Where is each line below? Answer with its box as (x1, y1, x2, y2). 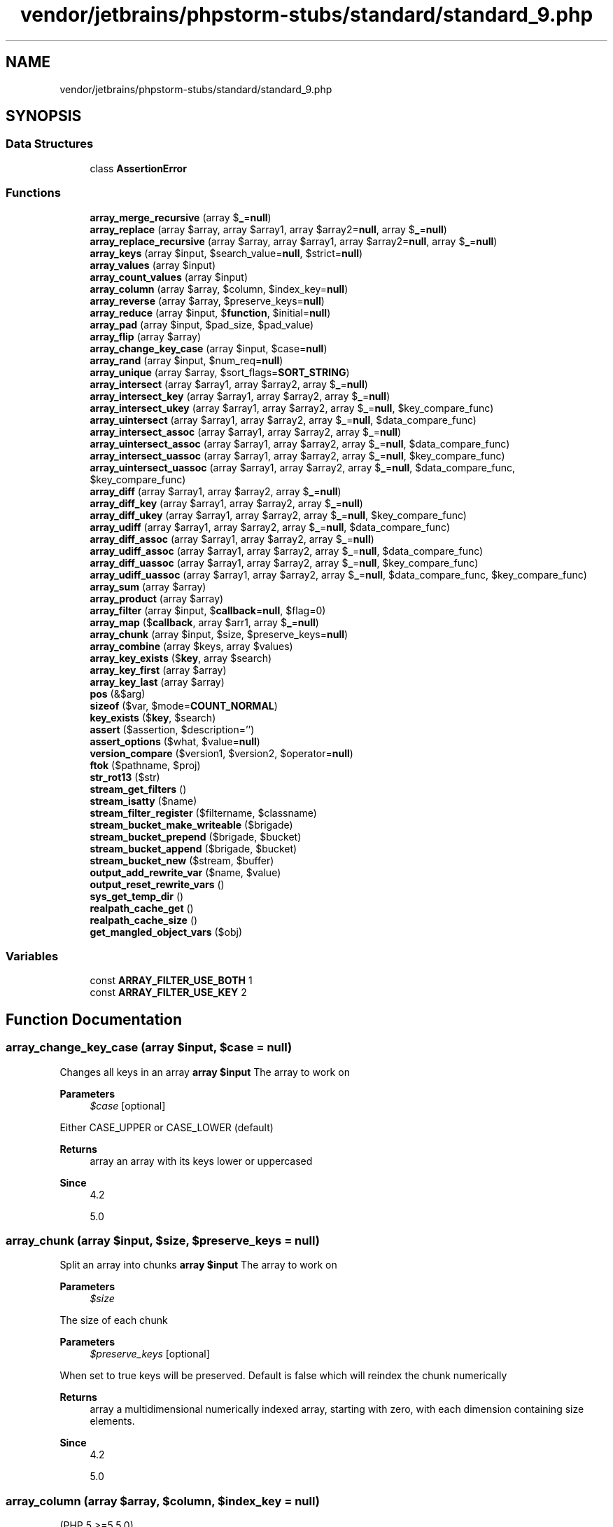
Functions (6, 186, 61, 200)
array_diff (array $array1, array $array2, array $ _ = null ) (90, 485, 341, 497)
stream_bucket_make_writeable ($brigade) (90, 818, 293, 831)
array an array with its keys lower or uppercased (90, 1154, 313, 1167)
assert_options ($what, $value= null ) (90, 735, 260, 747)
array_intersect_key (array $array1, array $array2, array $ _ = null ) (90, 389, 390, 402)
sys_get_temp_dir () (90, 890, 184, 902)
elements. (90, 1415, 135, 1428)
